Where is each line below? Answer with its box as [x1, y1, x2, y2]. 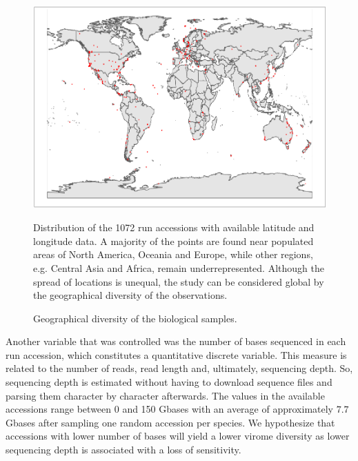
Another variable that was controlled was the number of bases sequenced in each [6, 334, 346, 349]
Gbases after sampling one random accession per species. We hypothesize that [6, 415, 335, 429]
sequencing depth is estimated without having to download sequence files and [6, 375, 332, 389]
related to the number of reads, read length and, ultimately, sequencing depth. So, [6, 361, 353, 375]
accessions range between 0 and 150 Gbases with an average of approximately [6, 402, 333, 416]
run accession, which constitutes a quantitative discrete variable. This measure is [6, 347, 347, 362]
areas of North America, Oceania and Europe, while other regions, [33, 247, 313, 262]
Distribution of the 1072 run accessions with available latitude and [33, 220, 315, 235]
